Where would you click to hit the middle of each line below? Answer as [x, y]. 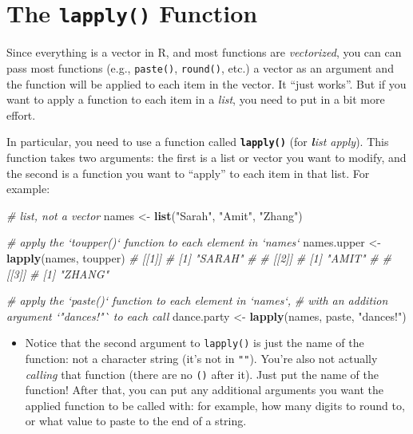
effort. [21, 114]
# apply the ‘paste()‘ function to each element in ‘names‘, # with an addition [197, 300]
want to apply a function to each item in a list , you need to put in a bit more [196, 99]
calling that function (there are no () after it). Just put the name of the [202, 374]
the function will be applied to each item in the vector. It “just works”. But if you [206, 83]
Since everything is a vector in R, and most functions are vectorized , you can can [204, 52]
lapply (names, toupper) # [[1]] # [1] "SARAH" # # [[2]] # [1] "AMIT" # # [199, 257]
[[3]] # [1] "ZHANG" [58, 273]
